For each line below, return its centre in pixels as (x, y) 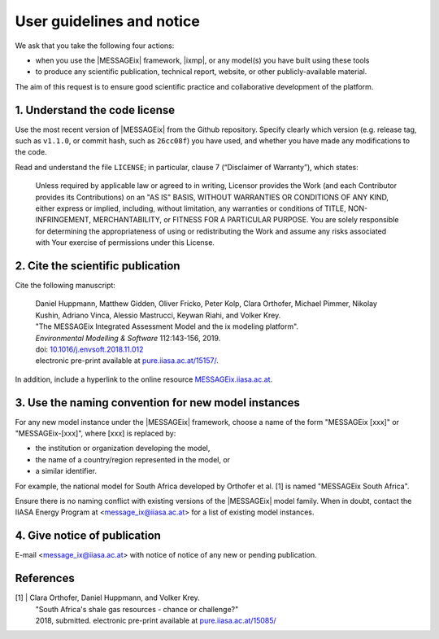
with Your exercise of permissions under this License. (125, 243)
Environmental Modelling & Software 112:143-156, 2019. (128, 338)
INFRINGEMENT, (63, 220)
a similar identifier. (66, 471)
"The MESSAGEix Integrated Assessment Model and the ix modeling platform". (167, 326)
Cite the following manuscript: (65, 286)
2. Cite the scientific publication (98, 266)
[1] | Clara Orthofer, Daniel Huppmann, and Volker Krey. (108, 597)
